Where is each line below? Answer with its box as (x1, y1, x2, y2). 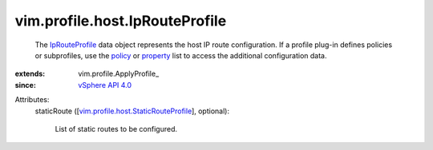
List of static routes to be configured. (55, 124, 178, 133)
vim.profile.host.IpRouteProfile (14, 12, 227, 30)
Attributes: (14, 95, 50, 105)
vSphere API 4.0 (78, 80, 132, 89)
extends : (14, 69, 46, 79)
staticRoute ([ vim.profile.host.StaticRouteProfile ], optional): (34, 106, 230, 116)
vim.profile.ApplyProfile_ (78, 69, 160, 79)
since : (14, 80, 36, 89)
